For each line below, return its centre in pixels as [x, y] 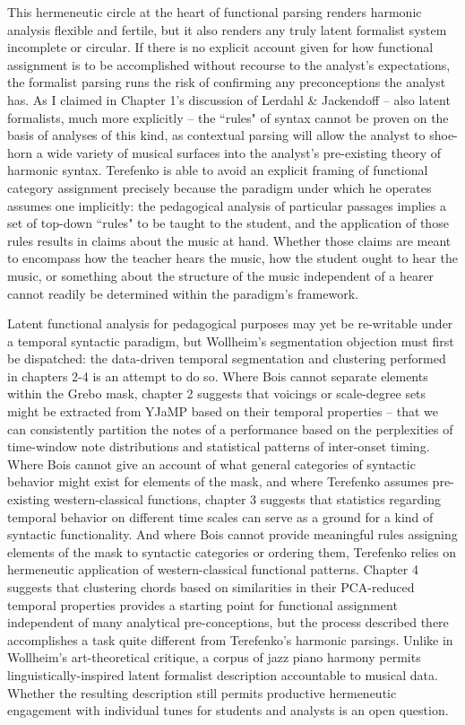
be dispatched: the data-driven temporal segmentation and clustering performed [227, 358]
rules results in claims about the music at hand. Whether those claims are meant [229, 240]
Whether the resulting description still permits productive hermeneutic [202, 692]
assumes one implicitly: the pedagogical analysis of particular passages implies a [227, 205]
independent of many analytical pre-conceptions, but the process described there [228, 622]
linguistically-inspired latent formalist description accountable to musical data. [223, 674]
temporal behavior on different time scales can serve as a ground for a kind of [220, 516]
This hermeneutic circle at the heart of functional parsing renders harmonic [215, 12]
